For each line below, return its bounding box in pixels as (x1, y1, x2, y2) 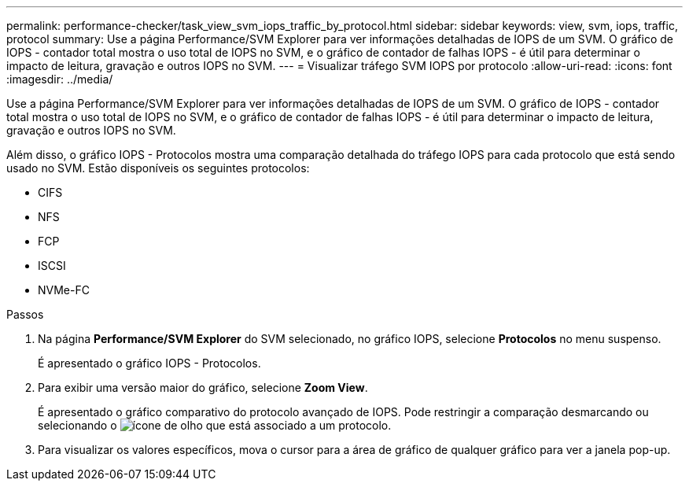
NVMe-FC (38, 283, 90, 297)
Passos (6, 308, 44, 321)
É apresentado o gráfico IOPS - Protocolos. (38, 356, 261, 370)
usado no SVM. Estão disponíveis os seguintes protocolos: (6, 161, 310, 175)
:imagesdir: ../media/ (6, 72, 113, 86)
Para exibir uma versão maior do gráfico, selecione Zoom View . (38, 381, 368, 394)
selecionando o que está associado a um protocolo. (38, 419, 392, 432)
